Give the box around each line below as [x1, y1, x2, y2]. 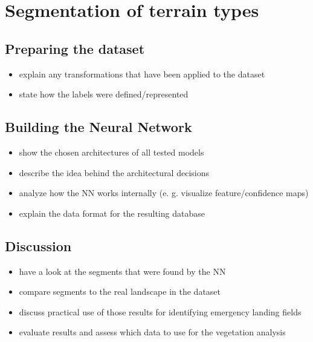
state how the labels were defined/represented [19, 88, 189, 100]
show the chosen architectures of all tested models [19, 145, 204, 158]
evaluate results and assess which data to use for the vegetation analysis [19, 326, 286, 338]
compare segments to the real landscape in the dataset [19, 285, 221, 298]
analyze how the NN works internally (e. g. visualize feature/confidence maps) [19, 186, 309, 199]
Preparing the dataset [5, 39, 145, 58]
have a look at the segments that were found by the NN [19, 265, 226, 277]
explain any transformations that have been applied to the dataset [19, 67, 265, 80]
